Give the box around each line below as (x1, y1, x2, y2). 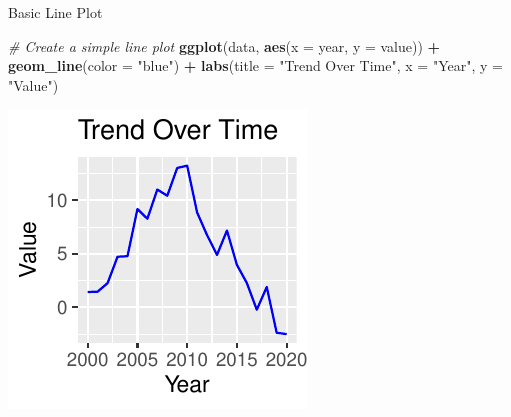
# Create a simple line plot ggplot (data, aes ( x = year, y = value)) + (8, 35, 441, 56)
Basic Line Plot (8, 2, 103, 22)
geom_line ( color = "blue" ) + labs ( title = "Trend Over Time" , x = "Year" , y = (8, 55, 503, 76)
